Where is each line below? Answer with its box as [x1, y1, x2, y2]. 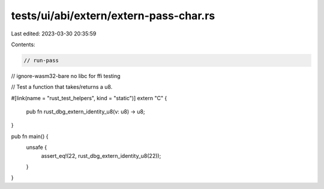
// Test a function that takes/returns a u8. [11, 83, 113, 91]
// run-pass [23, 57, 59, 64]
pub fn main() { [11, 133, 49, 140]
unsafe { [26, 144, 47, 151]
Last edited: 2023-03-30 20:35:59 [11, 30, 97, 37]
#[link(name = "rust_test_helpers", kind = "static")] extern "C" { [11, 94, 167, 101]
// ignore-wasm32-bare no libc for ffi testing [11, 72, 121, 79]
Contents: [11, 41, 35, 48]
